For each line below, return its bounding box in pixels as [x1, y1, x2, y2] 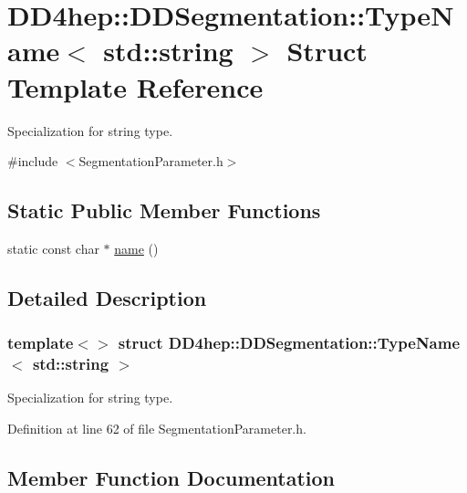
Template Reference [7, 68, 264, 105]
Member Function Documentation [7, 463, 336, 491]
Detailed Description [7, 283, 207, 311]
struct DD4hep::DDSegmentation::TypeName [118, 331, 461, 354]
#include [7, 152, 58, 171]
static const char [7, 238, 99, 257]
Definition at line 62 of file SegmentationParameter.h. [7, 419, 306, 437]
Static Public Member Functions [7, 196, 321, 225]
